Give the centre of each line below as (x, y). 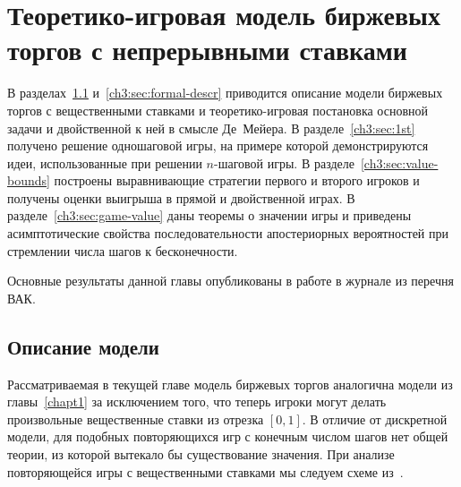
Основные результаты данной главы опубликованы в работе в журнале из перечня (230, 281)
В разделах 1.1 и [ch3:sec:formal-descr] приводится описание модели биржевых (225, 93)
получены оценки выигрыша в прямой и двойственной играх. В (181, 197)
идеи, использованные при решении (105, 162)
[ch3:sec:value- (399, 162)
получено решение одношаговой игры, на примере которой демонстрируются (218, 145)
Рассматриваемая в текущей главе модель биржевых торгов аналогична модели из (230, 384)
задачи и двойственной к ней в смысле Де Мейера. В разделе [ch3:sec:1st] (211, 128)
